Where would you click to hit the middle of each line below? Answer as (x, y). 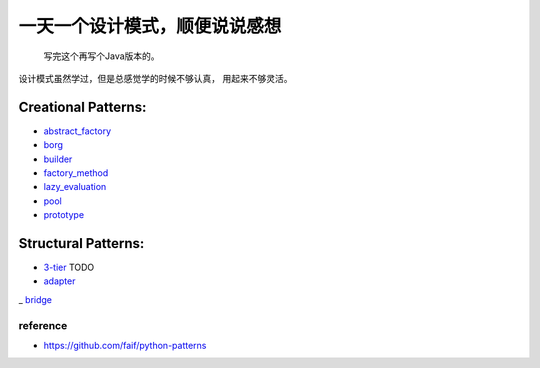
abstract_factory (77, 131)
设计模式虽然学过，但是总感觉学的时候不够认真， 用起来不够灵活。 (155, 78)
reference (43, 325)
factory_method (76, 173)
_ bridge (35, 299)
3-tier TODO (69, 267)
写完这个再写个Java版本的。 (101, 56)
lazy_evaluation (75, 187)
